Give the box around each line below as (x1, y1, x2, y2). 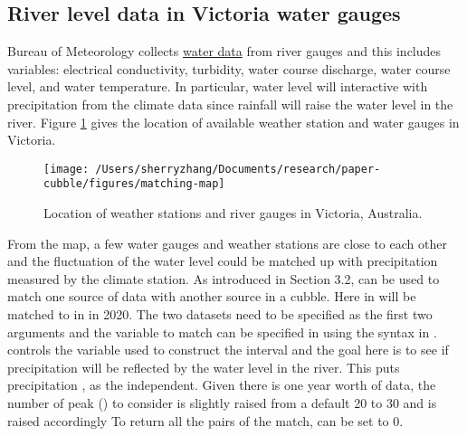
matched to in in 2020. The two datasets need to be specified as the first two (7, 305, 433, 324)
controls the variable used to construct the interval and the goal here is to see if (7, 340, 449, 359)
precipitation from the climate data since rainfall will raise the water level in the (7, 94, 453, 113)
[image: (43, 162, 90, 175)
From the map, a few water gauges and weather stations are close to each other (7, 233, 447, 252)
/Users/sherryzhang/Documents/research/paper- (95, 162, 381, 175)
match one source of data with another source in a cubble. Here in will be (7, 287, 416, 306)
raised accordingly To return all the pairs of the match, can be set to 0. (7, 411, 404, 430)
